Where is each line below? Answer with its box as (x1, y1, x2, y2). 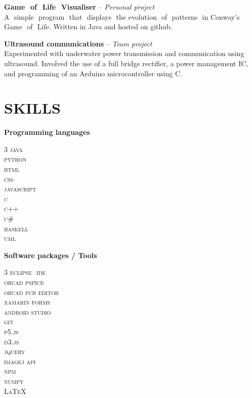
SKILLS (4, 97, 61, 118)
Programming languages (4, 127, 90, 137)
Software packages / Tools (4, 250, 97, 260)
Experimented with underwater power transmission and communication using (4, 48, 244, 59)
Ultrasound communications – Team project (4, 38, 152, 48)
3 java (4, 143, 23, 154)
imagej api (4, 356, 36, 366)
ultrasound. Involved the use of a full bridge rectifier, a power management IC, (4, 58, 248, 68)
